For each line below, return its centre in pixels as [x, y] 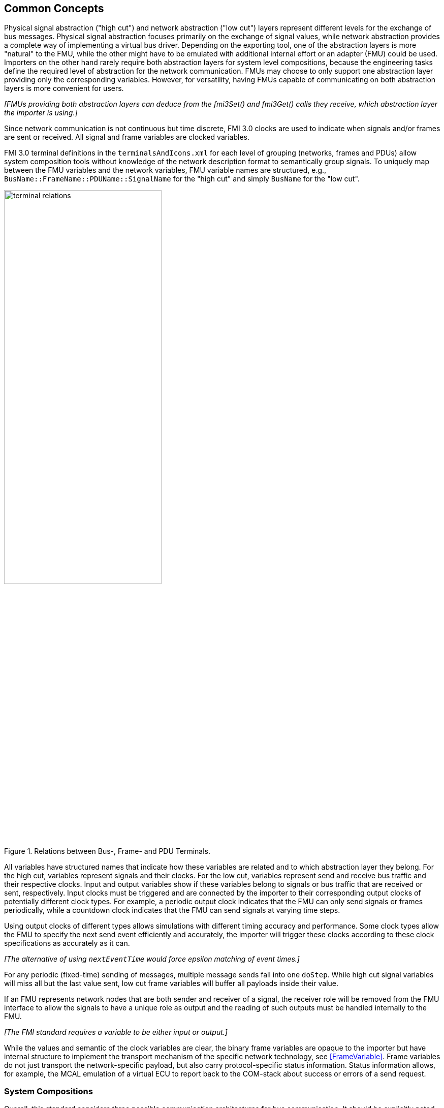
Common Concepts [54, 8]
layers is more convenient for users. [64, 88]
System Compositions [49, 1091]
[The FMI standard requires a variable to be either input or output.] [116, 1032]
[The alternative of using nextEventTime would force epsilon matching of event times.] [152, 959]
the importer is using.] [41, 113]
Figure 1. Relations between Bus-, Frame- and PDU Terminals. [107, 851]
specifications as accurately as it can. [67, 943]
